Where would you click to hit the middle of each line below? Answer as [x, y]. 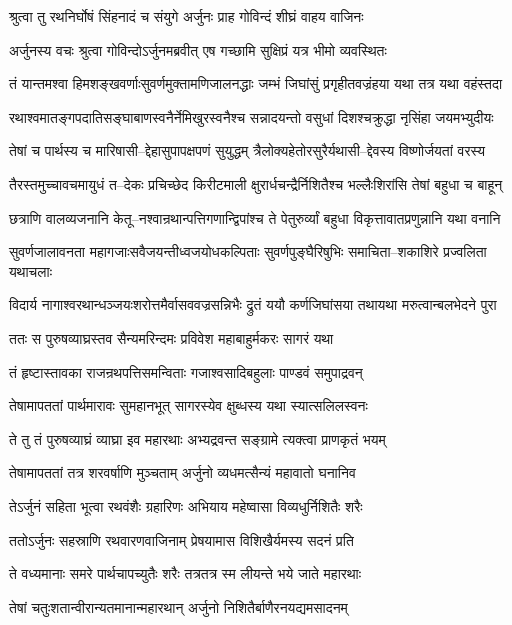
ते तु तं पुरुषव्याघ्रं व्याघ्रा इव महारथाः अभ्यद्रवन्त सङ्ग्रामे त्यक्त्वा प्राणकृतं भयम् [197, 438]
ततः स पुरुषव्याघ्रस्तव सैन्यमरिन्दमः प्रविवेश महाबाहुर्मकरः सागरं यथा [171, 337]
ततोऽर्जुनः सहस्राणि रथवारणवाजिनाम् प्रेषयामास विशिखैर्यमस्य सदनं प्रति [181, 539]
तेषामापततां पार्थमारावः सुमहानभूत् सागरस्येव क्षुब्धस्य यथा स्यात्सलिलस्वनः [188, 405]
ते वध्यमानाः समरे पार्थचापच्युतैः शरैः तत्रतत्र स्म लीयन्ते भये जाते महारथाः [185, 573]
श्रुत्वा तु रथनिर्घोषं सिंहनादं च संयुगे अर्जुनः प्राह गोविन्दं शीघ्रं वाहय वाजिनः [186, 16]
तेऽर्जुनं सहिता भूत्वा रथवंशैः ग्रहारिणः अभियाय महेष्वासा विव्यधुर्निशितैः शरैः [186, 505]
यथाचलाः [30, 270]
